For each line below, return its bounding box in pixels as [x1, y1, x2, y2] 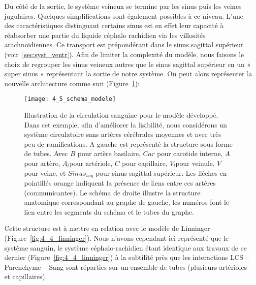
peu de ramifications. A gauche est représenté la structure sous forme [24, 138, 233, 149]
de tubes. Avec [24, 148, 68, 158]
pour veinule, [175, 158, 215, 168]
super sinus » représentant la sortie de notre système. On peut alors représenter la [4, 68, 253, 79]
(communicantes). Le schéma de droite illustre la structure [24, 187, 201, 197]
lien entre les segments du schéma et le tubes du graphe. [24, 206, 194, 217]
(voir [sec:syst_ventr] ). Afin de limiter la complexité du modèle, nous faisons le [4, 49, 244, 59]
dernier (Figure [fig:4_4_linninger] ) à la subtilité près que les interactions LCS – [4, 252, 249, 262]
